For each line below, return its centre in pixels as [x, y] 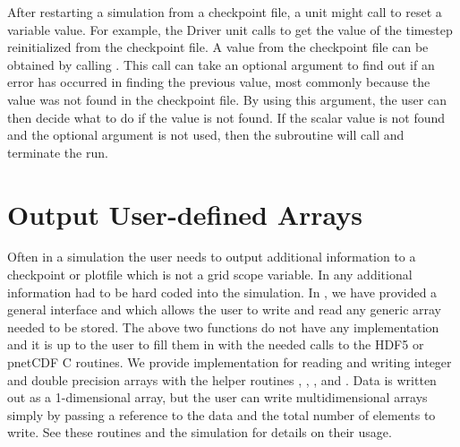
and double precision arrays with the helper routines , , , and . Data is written [222, 379]
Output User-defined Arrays [185, 214]
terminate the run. [58, 152]
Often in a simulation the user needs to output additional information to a [212, 257]
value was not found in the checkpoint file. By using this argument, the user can [227, 99]
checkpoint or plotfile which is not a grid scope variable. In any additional [210, 275]
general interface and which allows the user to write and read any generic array [224, 309]
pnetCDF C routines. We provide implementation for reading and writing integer [230, 362]
